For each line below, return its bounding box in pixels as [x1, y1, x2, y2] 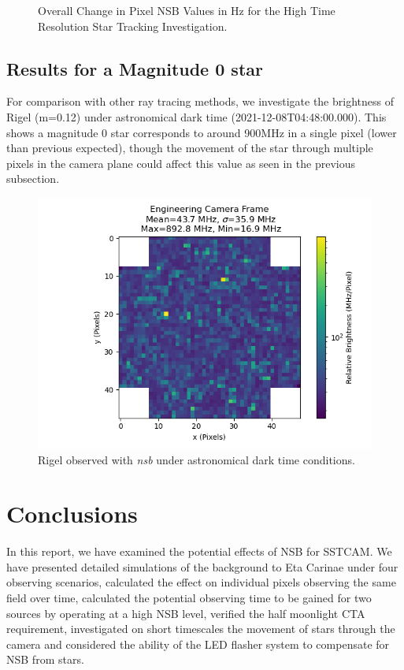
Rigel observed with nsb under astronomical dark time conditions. [38, 451, 355, 467]
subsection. [6, 170, 60, 187]
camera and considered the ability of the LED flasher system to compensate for [6, 635, 390, 652]
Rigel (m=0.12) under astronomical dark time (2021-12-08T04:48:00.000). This [6, 108, 387, 125]
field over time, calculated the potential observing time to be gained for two [6, 590, 372, 606]
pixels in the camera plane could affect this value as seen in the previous [6, 154, 355, 171]
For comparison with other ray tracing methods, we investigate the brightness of [6, 93, 394, 110]
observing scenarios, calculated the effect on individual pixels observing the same [6, 574, 396, 590]
